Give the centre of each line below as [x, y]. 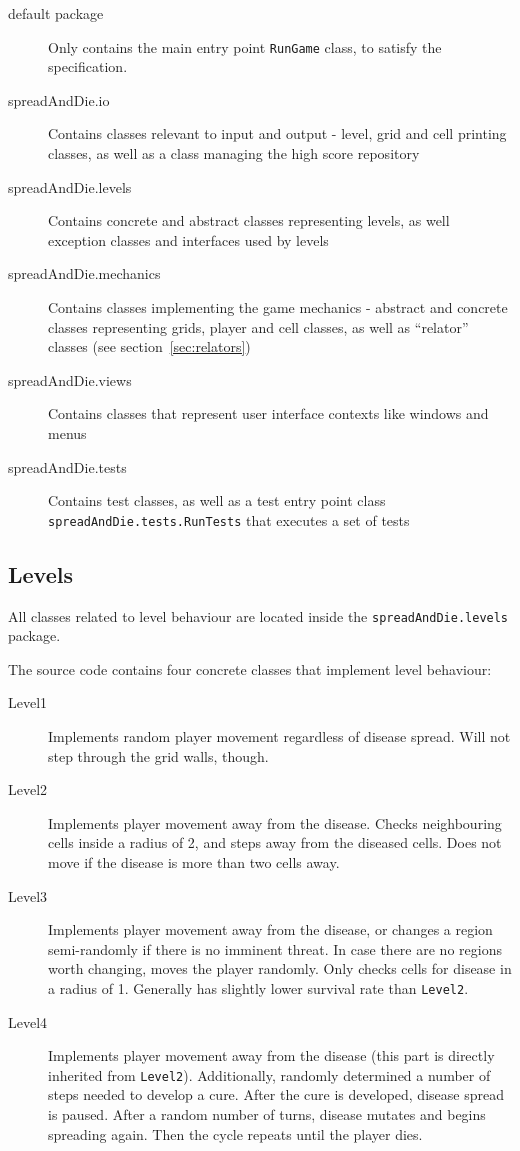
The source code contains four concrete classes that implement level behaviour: [250, 668]
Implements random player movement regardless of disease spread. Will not [279, 736]
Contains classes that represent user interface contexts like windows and [268, 413]
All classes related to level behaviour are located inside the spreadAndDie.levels [258, 615]
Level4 [28, 1021]
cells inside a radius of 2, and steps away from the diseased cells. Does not [275, 842]
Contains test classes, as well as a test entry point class [217, 500]
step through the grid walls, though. [158, 755]
